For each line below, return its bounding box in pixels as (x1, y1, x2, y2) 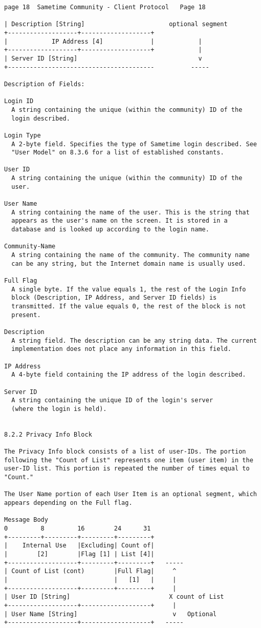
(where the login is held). (11, 405, 107, 413)
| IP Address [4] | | (4, 37, 202, 45)
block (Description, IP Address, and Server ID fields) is (11, 294, 217, 302)
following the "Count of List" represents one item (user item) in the (4, 456, 253, 464)
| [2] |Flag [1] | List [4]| (4, 551, 155, 558)
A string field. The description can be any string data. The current (11, 337, 257, 344)
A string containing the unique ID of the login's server (11, 397, 213, 404)
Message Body (4, 516, 48, 524)
